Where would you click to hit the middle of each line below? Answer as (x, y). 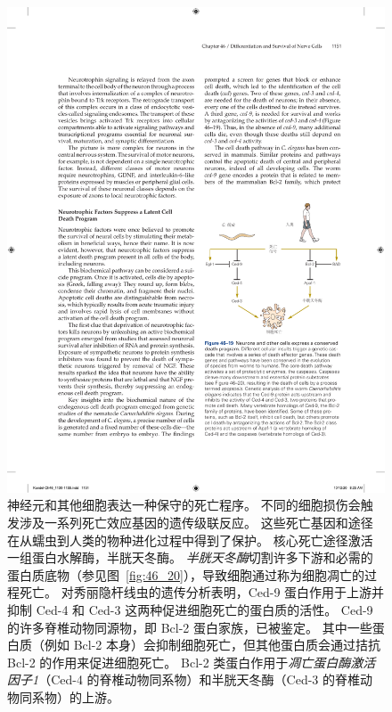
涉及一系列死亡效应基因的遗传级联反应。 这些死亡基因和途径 (196, 522)
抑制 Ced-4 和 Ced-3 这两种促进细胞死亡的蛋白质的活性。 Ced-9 (190, 609)
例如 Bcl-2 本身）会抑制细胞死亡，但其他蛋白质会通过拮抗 (212, 645)
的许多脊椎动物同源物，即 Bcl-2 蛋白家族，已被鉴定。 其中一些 (190, 627)
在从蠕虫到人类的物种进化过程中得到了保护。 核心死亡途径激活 (190, 540)
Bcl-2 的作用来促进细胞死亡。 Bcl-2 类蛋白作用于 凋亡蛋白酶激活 (192, 662)
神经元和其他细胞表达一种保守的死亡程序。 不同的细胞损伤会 (184, 505)
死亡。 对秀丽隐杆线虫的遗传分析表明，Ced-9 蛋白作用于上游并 (202, 592)
